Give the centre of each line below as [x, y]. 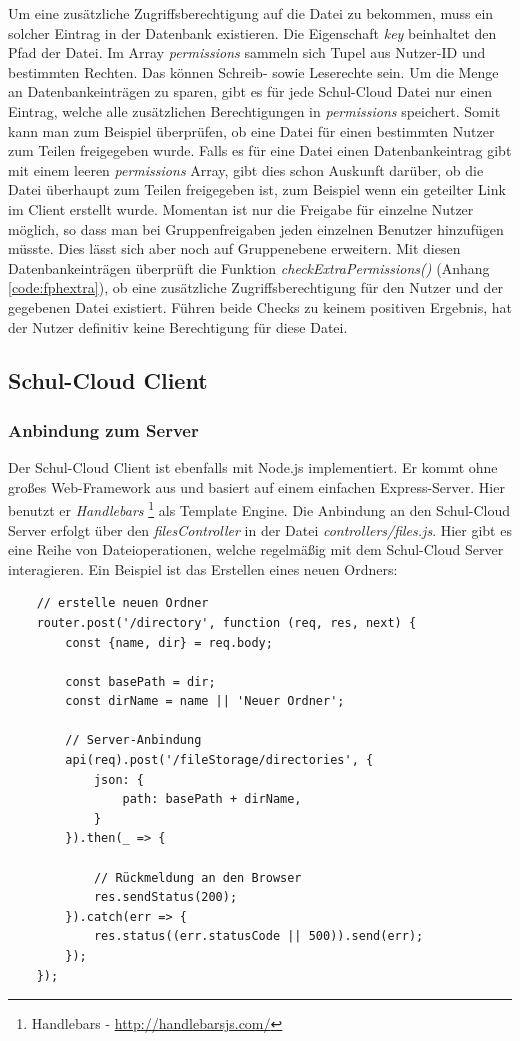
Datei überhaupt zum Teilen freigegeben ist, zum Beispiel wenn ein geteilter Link [257, 189]
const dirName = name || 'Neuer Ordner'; [205, 701]
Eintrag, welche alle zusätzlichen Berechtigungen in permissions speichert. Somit [254, 110]
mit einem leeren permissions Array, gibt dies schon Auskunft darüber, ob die [246, 169]
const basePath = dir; [140, 681]
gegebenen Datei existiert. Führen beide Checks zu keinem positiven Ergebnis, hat [260, 306]
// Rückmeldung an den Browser [197, 877]
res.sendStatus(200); [165, 897]
